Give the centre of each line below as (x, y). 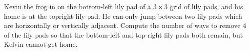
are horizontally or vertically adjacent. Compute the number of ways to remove (122, 25)
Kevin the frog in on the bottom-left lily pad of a (78, 6)
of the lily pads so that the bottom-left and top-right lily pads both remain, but (124, 34)
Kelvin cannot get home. (41, 44)
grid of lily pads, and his (206, 6)
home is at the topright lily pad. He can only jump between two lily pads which (123, 16)
